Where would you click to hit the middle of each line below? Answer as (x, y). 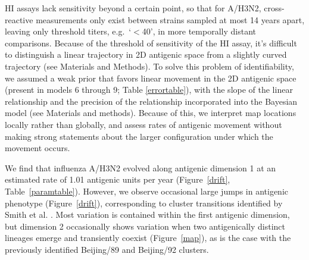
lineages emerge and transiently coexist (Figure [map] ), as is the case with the (148, 238)
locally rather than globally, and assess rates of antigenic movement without (143, 124)
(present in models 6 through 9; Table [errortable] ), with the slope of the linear (149, 90)
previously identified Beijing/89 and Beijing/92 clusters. (107, 249)
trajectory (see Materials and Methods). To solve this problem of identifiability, (149, 66)
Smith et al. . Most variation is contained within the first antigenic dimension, (147, 214)
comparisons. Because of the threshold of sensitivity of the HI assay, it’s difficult (151, 43)
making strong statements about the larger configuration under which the (139, 136)
